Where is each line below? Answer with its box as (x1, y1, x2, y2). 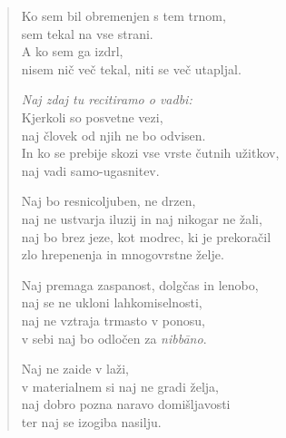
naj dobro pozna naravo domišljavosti (21, 394, 231, 414)
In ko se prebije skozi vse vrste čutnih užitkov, (21, 143, 280, 162)
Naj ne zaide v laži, (21, 359, 130, 378)
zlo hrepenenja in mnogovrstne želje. (21, 245, 224, 264)
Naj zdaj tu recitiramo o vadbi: (21, 90, 192, 109)
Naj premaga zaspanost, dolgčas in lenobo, (21, 275, 259, 294)
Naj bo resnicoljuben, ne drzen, (21, 191, 196, 210)
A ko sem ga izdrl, (21, 42, 123, 61)
